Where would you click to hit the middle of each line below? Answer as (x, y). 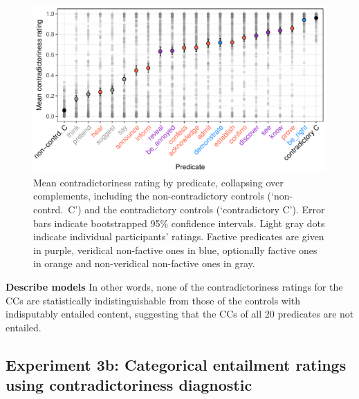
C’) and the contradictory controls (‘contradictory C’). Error (196, 209)
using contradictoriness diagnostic (129, 385)
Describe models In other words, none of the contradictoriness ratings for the (174, 286)
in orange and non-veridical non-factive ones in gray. (144, 263)
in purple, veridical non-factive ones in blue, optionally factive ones (175, 250)
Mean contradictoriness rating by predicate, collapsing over (158, 182)
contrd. (48, 209)
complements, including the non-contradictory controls (149, 196)
